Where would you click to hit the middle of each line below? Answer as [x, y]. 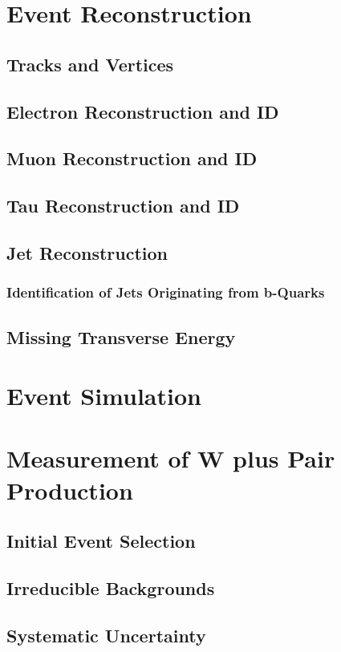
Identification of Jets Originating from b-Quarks [166, 292]
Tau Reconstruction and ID [123, 206]
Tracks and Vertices [90, 64]
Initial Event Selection [101, 541]
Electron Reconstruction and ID [143, 111]
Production [70, 490]
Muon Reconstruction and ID [132, 158]
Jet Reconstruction [87, 252]
